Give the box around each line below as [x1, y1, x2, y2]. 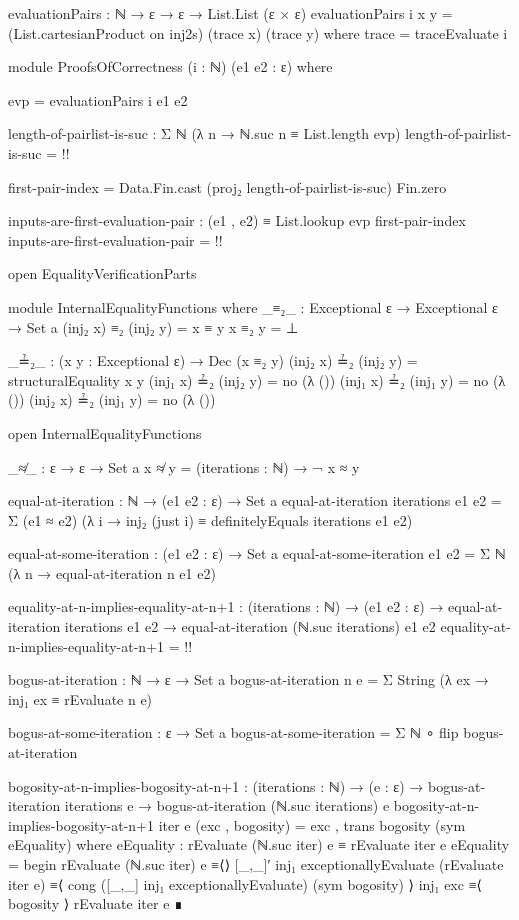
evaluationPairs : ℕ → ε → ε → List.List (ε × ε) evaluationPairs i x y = [8, 3, 453, 23]
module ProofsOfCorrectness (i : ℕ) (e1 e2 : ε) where [8, 56, 333, 77]
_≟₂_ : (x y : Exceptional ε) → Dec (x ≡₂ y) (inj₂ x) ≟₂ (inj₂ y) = [8, 350, 418, 371]
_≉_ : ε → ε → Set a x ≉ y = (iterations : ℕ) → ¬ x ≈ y [8, 456, 360, 477]
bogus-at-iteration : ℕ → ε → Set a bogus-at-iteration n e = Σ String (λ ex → [8, 669, 489, 690]
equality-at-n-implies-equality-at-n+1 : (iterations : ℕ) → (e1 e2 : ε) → [8, 596, 444, 617]
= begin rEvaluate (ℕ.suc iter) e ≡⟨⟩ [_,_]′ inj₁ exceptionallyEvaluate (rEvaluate [8, 854, 504, 874]
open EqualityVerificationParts [8, 263, 197, 284]
